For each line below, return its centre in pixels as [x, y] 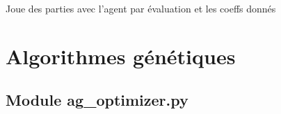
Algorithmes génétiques [121, 56]
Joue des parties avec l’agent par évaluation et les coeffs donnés [141, 8]
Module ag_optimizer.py [97, 100]
